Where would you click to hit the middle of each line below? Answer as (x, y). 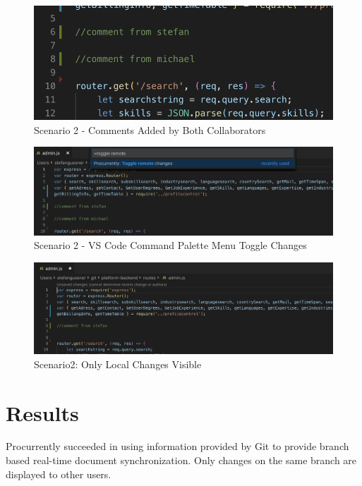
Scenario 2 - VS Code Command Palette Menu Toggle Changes (170, 245)
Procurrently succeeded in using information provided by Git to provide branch (177, 446)
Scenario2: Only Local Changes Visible (118, 364)
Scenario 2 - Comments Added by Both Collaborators (150, 129)
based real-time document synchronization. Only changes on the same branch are (181, 460)
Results (42, 412)
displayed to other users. (59, 474)
